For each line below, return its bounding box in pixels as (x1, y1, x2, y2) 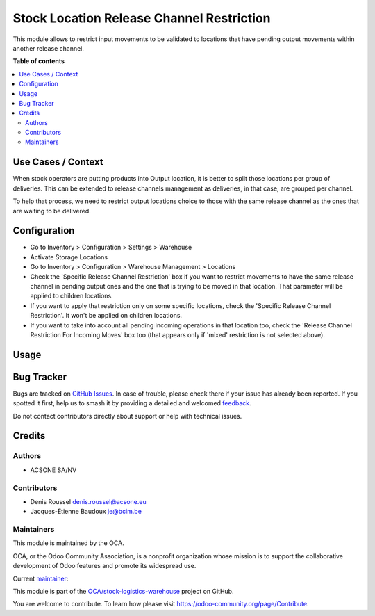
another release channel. (12, 44, 85, 52)
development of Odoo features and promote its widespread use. (12, 562, 197, 570)
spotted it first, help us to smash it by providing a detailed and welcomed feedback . (12, 399, 251, 407)
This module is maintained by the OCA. (12, 539, 124, 547)
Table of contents (12, 57, 65, 65)
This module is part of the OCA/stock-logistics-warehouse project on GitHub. (12, 587, 234, 596)
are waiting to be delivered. (12, 206, 91, 215)
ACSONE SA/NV (30, 466, 77, 474)
